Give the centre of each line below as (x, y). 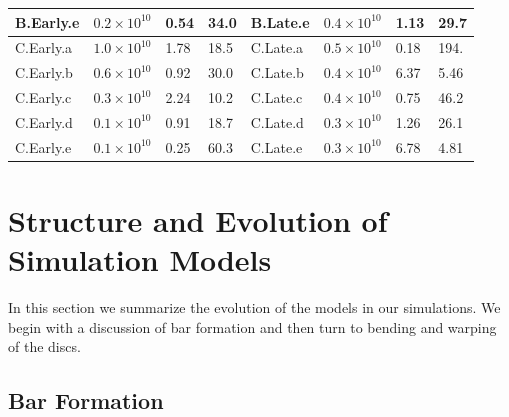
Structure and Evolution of (198, 220)
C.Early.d (44, 121)
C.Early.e (43, 146)
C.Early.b (44, 72)
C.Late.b (277, 72)
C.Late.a (277, 47)
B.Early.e (47, 21)
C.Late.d (277, 121)
